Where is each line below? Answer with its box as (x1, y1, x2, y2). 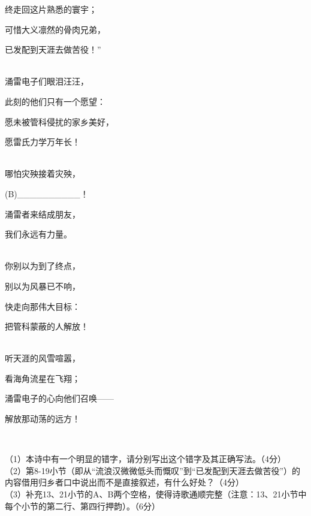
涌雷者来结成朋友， (5, 207, 80, 220)
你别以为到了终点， (5, 259, 80, 272)
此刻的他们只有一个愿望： (5, 95, 105, 107)
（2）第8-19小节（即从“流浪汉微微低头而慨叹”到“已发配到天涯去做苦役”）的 (5, 464, 301, 476)
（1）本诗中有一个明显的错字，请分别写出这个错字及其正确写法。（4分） (5, 452, 286, 465)
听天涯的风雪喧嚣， (5, 352, 80, 364)
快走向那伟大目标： (5, 300, 80, 312)
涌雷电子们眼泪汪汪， (5, 75, 89, 87)
